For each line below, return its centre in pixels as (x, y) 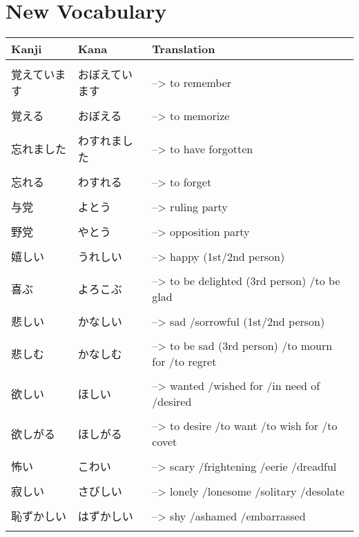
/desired (172, 402)
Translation (184, 49)
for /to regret (184, 362)
